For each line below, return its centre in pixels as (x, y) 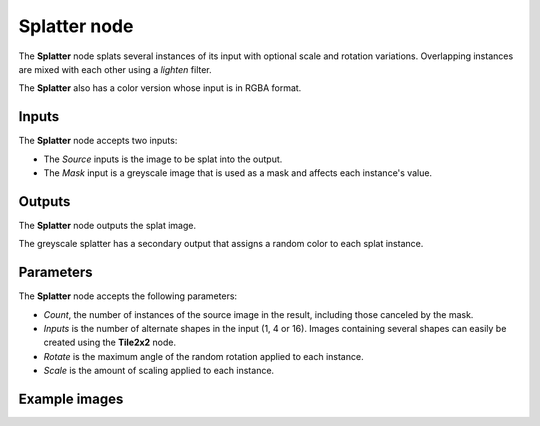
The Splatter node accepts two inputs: (98, 141)
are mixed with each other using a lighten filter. (115, 69)
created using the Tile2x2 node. (110, 342)
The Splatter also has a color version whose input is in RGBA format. (160, 88)
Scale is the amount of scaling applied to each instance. (159, 371)
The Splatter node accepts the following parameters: (128, 296)
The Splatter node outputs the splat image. (107, 225)
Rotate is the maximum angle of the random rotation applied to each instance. (203, 356)
